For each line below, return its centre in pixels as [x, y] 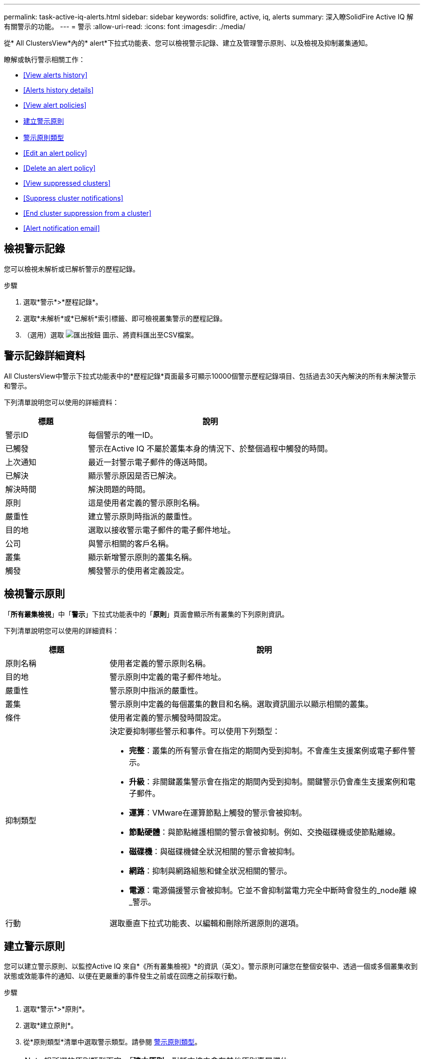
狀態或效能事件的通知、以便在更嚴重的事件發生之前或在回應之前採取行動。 [122, 976]
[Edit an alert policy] [55, 153]
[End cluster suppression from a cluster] [87, 213]
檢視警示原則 [34, 594]
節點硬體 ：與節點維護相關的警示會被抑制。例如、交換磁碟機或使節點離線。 [265, 832]
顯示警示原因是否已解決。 [134, 475]
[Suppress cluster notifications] [73, 198]
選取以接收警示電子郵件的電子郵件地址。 [161, 530]
